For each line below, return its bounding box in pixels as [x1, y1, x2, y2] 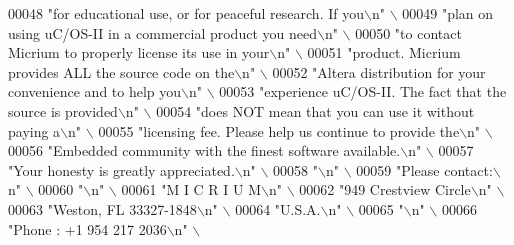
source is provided [8, 100, 118, 121]
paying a [8, 120, 61, 141]
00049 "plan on [402, 3, 494, 23]
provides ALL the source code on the [8, 61, 235, 82]
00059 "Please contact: [356, 159, 493, 180]
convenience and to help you [8, 81, 182, 102]
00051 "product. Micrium [307, 42, 461, 63]
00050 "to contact [355, 22, 462, 43]
